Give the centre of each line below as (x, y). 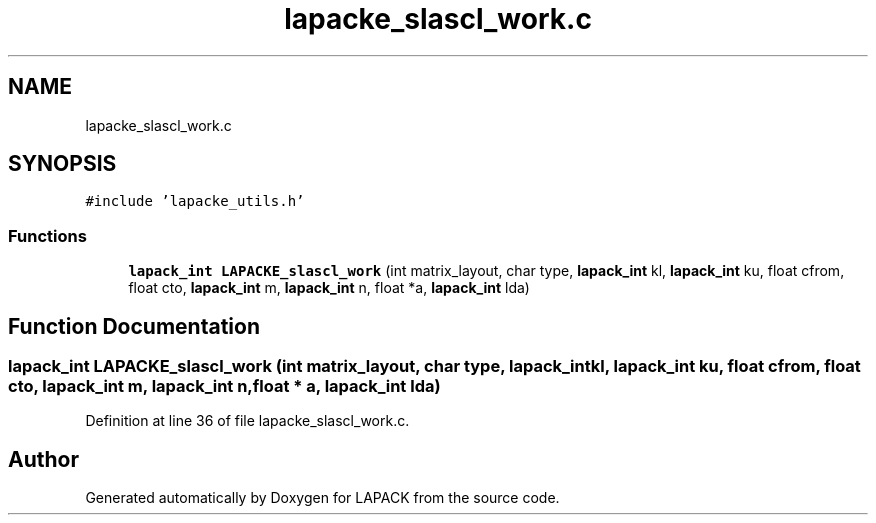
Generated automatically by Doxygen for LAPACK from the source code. (322, 498)
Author (43, 459)
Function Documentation (134, 326)
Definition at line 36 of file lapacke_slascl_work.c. (247, 421)
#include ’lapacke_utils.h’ (195, 201)
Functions (47, 235)
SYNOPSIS (62, 164)
